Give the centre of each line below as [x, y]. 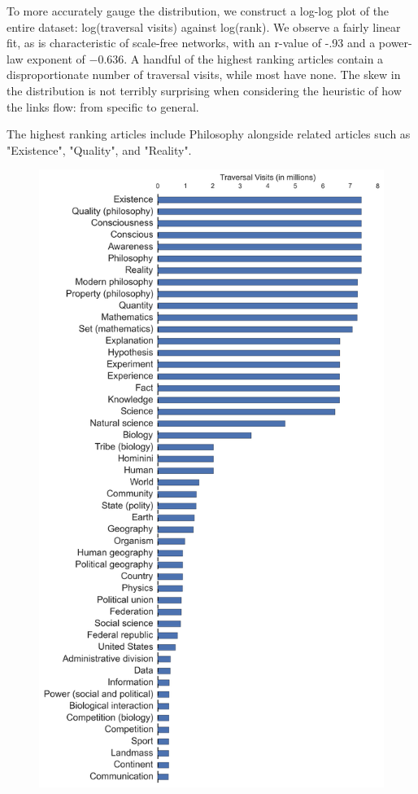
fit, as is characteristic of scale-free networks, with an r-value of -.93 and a [191, 43]
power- [395, 43]
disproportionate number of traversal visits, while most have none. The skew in [204, 75]
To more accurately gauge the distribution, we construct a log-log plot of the [198, 11]
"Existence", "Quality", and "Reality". [99, 149]
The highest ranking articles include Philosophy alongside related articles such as [209, 134]
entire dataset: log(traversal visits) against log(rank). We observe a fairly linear [204, 26]
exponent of [56, 58]
